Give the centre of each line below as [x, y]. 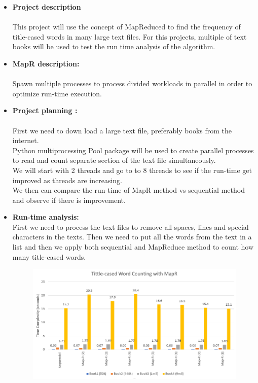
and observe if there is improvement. [69, 200]
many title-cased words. [49, 256]
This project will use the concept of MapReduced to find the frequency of [126, 27]
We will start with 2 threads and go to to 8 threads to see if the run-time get [132, 170]
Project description [47, 7]
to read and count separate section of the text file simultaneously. [114, 160]
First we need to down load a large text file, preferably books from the [122, 130]
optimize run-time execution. [57, 93]
